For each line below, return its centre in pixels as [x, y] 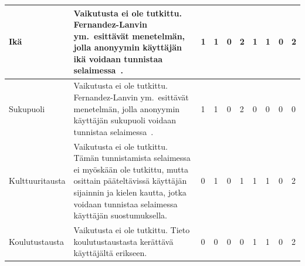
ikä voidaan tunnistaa [118, 58]
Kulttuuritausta [37, 181]
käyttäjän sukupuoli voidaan [125, 120]
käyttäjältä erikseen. [110, 253]
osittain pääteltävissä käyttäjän [130, 181]
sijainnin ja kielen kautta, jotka [130, 192]
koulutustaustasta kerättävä [123, 241]
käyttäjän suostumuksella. [120, 215]
